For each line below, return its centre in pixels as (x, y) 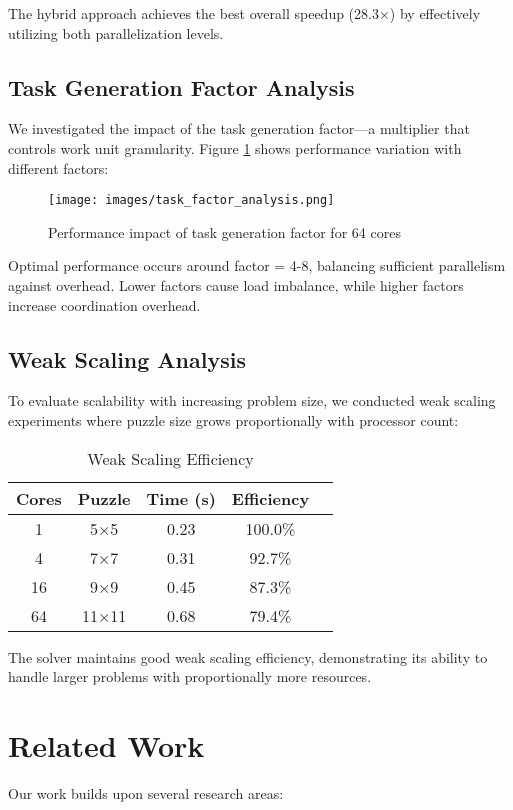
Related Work (106, 744)
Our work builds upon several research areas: (146, 792)
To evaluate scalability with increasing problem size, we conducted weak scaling (252, 400)
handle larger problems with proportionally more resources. (190, 676)
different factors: (58, 167)
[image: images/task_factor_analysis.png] (191, 200)
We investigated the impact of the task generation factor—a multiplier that (239, 128)
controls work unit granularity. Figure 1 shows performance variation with (235, 147)
